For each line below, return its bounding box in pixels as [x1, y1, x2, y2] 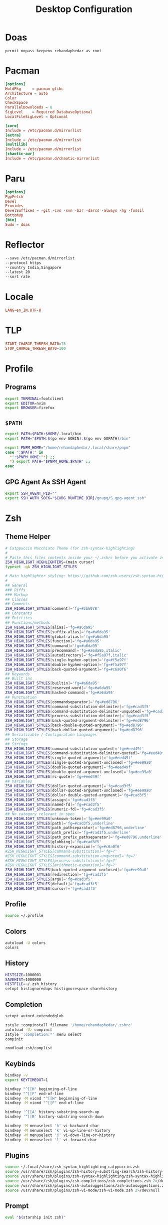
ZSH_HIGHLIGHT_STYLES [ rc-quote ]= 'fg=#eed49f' [5, 774, 101, 779]
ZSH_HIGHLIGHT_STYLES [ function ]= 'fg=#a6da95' [5, 639, 101, 644]
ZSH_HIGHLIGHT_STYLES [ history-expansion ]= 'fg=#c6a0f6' [5, 844, 122, 849]
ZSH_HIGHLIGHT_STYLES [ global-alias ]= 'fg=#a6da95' [5, 634, 111, 639]
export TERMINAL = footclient [5, 396, 64, 401]
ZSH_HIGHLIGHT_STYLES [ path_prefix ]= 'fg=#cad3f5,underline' [5, 830, 131, 835]
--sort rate [5, 275, 30, 280]
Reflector [5, 239, 45, 250]
